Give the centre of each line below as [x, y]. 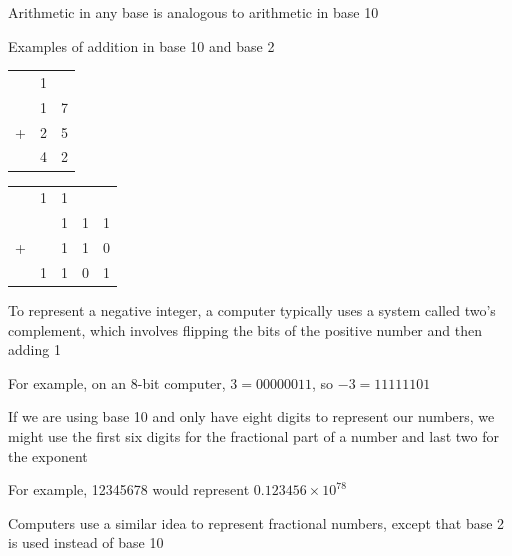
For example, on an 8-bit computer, [117, 382]
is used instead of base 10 [86, 542]
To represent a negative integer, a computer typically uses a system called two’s [252, 309]
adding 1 [34, 349]
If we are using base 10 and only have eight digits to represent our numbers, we [251, 416]
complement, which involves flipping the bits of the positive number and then [245, 329]
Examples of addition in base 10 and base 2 [141, 45]
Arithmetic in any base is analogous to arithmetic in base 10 [193, 12]
